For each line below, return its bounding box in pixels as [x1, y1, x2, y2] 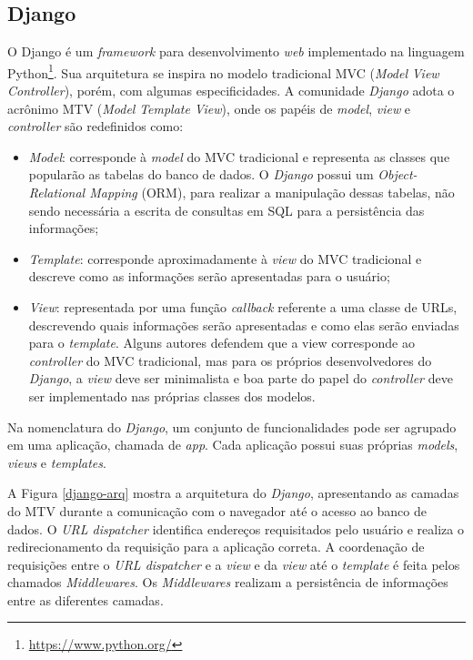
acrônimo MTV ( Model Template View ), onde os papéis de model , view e [7, 98, 411, 117]
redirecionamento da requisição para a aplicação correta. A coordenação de [7, 537, 425, 556]
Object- [377, 165, 418, 184]
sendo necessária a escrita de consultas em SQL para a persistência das [28, 200, 425, 219]
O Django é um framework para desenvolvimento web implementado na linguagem [7, 42, 465, 61]
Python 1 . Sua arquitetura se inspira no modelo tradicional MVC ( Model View [7, 60, 439, 82]
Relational [28, 183, 86, 202]
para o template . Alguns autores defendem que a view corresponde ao [28, 333, 415, 352]
